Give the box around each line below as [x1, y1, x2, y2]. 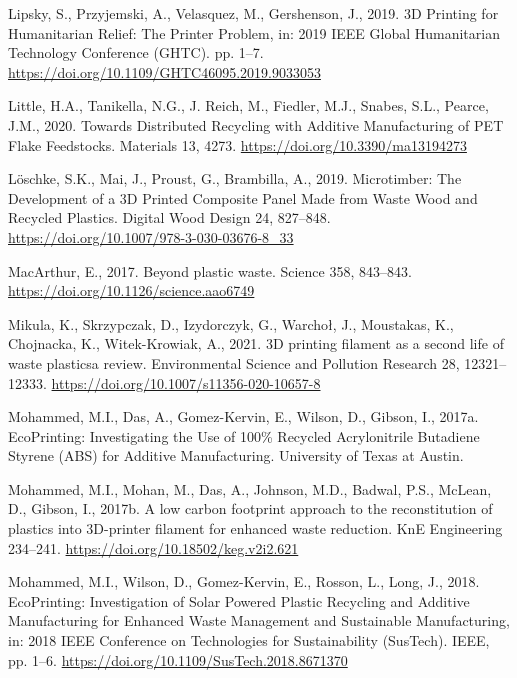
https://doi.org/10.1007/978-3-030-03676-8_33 [8, 226, 294, 247]
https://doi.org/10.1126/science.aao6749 [8, 280, 255, 301]
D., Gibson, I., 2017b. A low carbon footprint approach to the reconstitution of [8, 498, 493, 519]
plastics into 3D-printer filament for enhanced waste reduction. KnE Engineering [8, 518, 503, 539]
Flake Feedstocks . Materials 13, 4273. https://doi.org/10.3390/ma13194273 [8, 134, 467, 155]
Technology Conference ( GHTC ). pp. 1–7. [8, 42, 264, 63]
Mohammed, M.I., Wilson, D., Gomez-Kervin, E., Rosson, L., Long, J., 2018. [8, 571, 480, 592]
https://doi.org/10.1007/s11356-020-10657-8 [51, 372, 321, 393]
